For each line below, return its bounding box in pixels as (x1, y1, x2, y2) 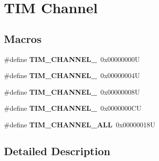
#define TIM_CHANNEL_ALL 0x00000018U (4, 119, 156, 129)
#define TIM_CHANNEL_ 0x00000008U (4, 86, 140, 97)
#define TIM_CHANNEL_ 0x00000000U (4, 54, 140, 64)
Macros (4, 31, 41, 46)
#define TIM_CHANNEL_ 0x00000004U (4, 70, 140, 80)
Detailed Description (4, 143, 111, 158)
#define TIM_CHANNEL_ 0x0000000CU (4, 103, 141, 113)
